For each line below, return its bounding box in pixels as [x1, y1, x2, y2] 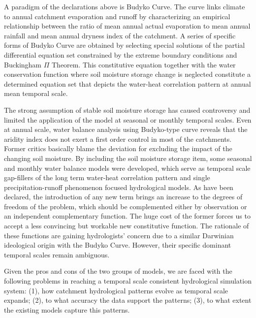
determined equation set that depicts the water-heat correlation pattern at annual [4, 78, 251, 89]
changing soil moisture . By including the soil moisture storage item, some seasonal [4, 153, 252, 163]
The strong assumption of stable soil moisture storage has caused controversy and [4, 104, 251, 115]
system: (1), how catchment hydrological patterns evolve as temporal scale [4, 285, 228, 295]
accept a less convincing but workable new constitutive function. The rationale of [4, 221, 249, 231]
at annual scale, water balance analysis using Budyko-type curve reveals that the [4, 124, 248, 134]
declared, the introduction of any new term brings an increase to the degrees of [4, 191, 243, 202]
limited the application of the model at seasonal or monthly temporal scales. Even [4, 114, 252, 125]
